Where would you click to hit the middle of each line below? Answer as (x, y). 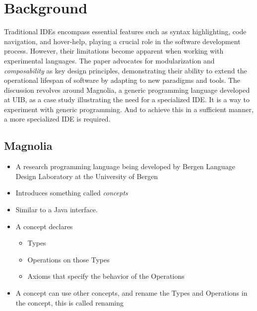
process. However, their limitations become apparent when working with (114, 51)
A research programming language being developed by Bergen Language (125, 166)
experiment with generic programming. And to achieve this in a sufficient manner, (129, 109)
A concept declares (44, 226)
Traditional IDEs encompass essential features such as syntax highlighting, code (125, 31)
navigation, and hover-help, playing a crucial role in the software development (122, 41)
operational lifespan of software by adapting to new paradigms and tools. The (122, 80)
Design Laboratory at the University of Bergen (87, 176)
